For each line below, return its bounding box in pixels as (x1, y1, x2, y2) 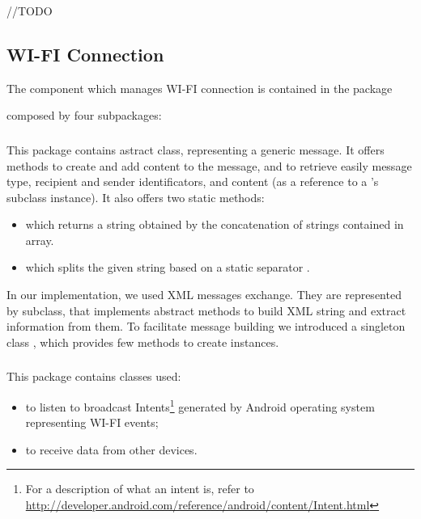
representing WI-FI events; (25, 414, 159, 431)
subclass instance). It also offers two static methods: (6, 188, 265, 205)
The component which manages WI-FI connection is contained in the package (6, 79, 393, 96)
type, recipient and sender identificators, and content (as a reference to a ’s (6, 173, 379, 190)
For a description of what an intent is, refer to (25, 480, 254, 497)
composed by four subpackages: (6, 107, 162, 124)
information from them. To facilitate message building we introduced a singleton (6, 318, 406, 335)
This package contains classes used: (6, 368, 181, 385)
